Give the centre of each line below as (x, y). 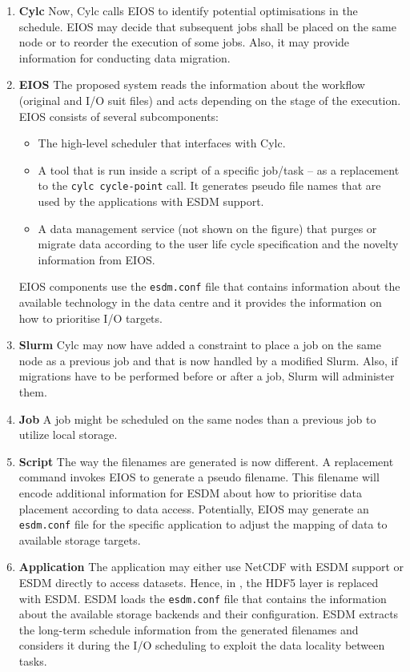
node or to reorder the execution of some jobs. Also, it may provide (184, 42)
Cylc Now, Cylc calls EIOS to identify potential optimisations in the (188, 10)
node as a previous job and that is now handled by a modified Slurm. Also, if (208, 360)
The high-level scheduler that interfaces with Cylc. (162, 143)
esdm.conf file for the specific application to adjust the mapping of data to (203, 524)
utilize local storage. (68, 435)
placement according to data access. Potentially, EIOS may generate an (194, 508)
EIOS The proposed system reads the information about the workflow (192, 85)
